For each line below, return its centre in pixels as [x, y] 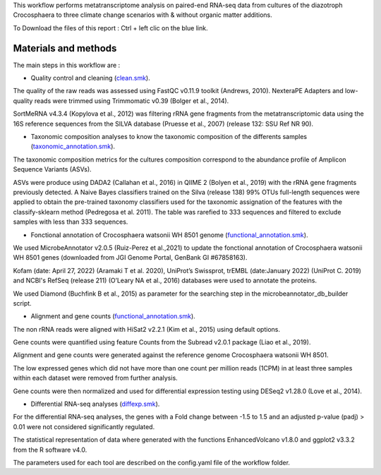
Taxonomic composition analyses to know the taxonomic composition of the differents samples [169, 137]
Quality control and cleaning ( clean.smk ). [91, 78]
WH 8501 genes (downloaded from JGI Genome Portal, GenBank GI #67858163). [130, 258]
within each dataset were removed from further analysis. [95, 378]
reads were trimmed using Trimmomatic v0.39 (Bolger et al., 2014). [132, 101]
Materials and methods [65, 48]
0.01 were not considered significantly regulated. [84, 426]
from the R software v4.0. [50, 450]
